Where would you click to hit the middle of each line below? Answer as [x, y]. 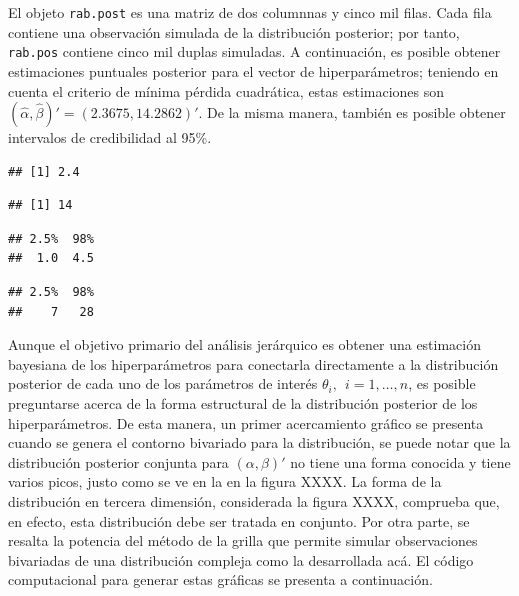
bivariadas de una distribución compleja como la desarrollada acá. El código [241, 559]
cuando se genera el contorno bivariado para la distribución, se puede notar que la [259, 442]
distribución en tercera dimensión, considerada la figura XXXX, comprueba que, [254, 501]
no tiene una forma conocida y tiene [400, 461]
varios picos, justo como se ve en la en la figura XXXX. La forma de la [225, 481]
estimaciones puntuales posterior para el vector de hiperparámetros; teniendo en [253, 70]
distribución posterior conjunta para [118, 461]
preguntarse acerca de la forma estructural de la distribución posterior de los [243, 403]
